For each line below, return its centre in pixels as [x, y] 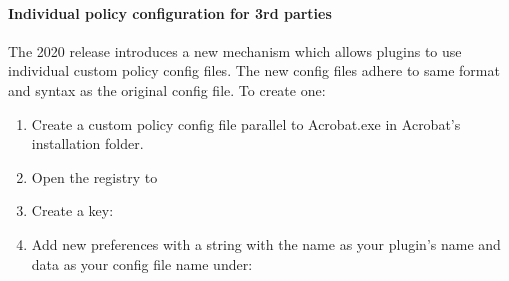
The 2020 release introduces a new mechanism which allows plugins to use [235, 50]
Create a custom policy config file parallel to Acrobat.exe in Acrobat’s [246, 123]
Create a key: [72, 210]
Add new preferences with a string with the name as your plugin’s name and [266, 243]
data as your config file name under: [142, 263]
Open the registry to [94, 176]
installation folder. [87, 143]
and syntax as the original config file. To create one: [167, 89]
